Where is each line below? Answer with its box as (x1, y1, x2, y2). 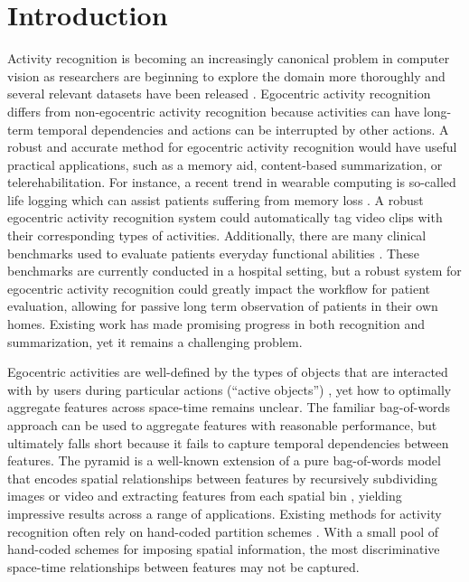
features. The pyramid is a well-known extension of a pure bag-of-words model (7, 451, 441, 470)
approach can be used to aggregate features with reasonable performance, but (7, 416, 437, 434)
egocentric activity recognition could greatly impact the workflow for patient (7, 278, 431, 297)
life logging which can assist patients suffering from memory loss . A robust (7, 190, 424, 209)
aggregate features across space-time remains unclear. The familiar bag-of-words (7, 398, 450, 417)
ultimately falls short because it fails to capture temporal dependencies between (7, 433, 449, 452)
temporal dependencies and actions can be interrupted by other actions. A (37, 119, 449, 138)
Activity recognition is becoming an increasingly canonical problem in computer (7, 49, 450, 68)
